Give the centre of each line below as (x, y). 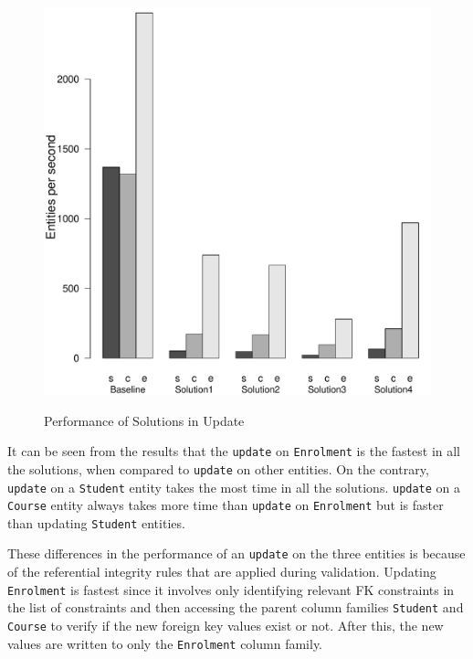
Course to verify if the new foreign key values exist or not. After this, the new (226, 626)
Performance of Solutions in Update (144, 420)
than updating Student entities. (96, 522)
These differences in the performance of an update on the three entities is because (236, 553)
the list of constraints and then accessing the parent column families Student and (236, 607)
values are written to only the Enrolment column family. (165, 643)
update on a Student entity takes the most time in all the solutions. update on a (234, 487)
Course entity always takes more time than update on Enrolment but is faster (226, 505)
